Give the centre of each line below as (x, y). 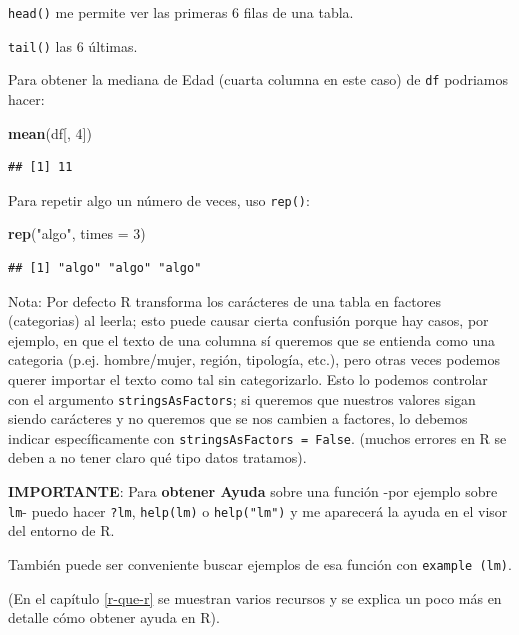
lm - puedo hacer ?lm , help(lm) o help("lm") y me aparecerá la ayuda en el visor (258, 510)
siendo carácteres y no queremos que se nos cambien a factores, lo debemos (238, 418)
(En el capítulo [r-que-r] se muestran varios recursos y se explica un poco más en (255, 597)
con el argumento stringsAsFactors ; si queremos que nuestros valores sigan (242, 398)
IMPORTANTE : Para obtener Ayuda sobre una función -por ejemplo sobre (253, 491)
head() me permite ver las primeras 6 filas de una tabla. (181, 12)
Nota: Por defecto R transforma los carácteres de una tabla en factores (224, 300)
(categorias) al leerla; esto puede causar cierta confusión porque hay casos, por (248, 320)
